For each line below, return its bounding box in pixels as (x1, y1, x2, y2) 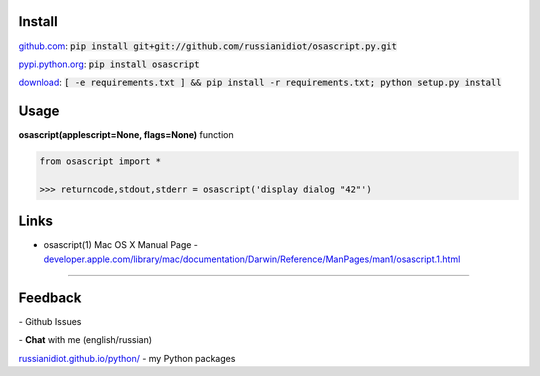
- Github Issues (18, 315, 82, 327)
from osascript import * (39, 156, 162, 167)
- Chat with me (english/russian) (18, 334, 153, 346)
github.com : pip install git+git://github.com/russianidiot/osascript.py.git (18, 40, 397, 52)
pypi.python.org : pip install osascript (18, 58, 200, 70)
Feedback (18, 289, 82, 306)
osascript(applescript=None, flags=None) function (18, 129, 234, 141)
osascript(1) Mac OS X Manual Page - (43, 239, 199, 251)
